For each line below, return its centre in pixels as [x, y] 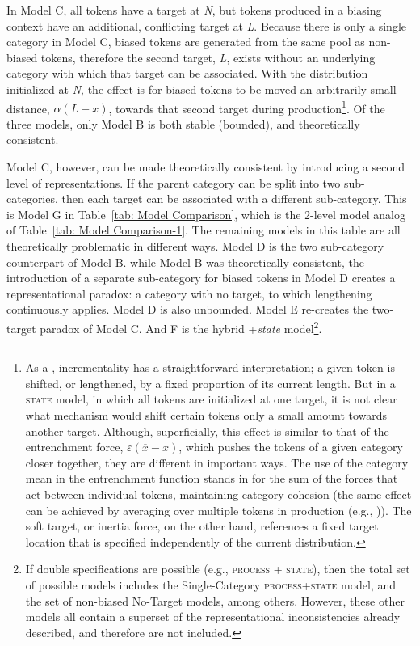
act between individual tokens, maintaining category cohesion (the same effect [218, 494]
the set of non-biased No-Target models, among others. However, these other [215, 600]
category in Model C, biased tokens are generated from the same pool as [186, 42]
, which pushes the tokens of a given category [291, 447]
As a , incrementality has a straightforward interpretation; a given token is [210, 367]
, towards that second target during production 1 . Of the [247, 107]
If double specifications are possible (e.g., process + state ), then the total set [218, 569]
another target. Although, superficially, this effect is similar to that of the [207, 431]
